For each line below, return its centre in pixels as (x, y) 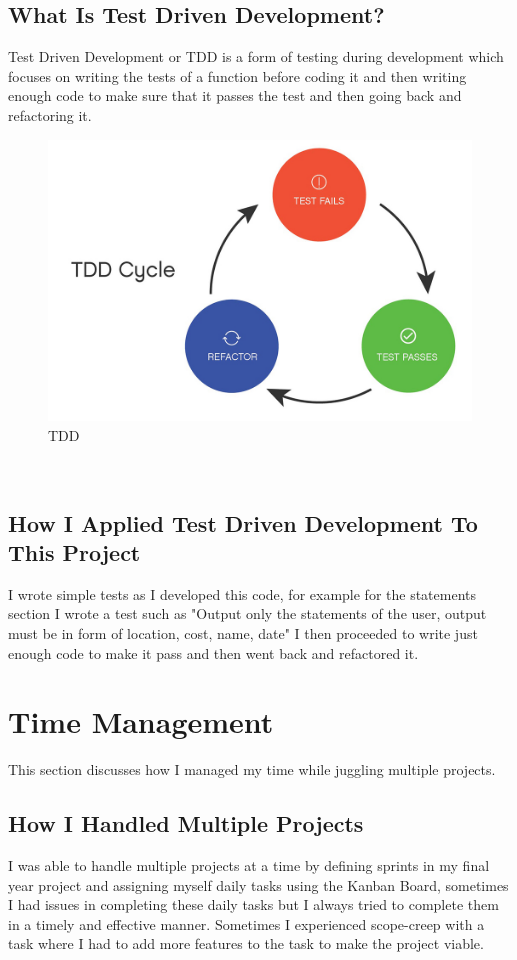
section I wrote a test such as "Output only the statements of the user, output (247, 613)
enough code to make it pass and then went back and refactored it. (213, 652)
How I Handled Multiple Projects (186, 823)
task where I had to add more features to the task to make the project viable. (246, 943)
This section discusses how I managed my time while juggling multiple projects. (252, 769)
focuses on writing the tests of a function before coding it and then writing (237, 75)
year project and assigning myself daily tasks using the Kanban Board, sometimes (258, 884)
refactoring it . (50, 114)
